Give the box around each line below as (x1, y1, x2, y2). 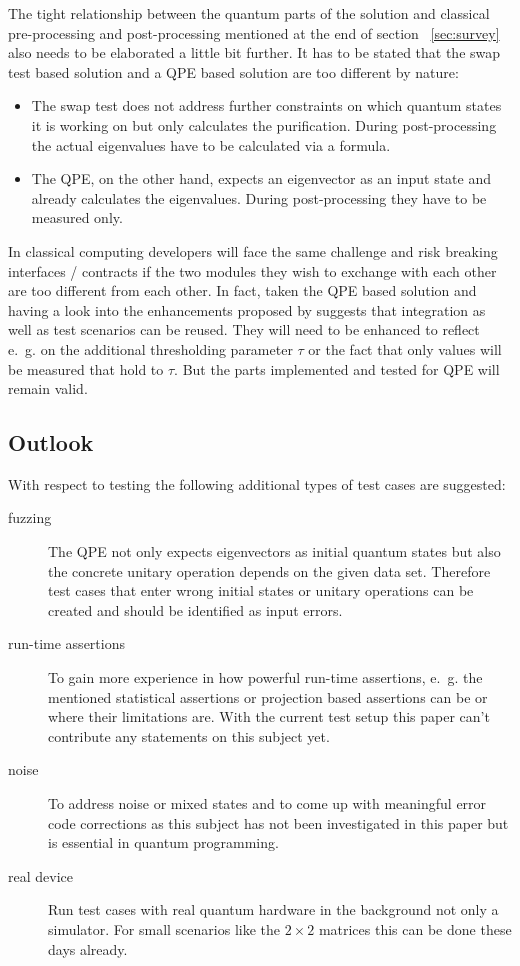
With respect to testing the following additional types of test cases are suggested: (8, 473, 506, 494)
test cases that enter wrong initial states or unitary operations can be (48, 580, 474, 601)
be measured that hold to (8, 358, 164, 379)
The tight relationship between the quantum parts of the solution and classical (8, 3, 490, 23)
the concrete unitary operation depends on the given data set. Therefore (48, 560, 491, 581)
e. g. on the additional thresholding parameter (8, 338, 293, 359)
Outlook (8, 427, 94, 458)
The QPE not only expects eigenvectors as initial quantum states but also (48, 541, 501, 562)
